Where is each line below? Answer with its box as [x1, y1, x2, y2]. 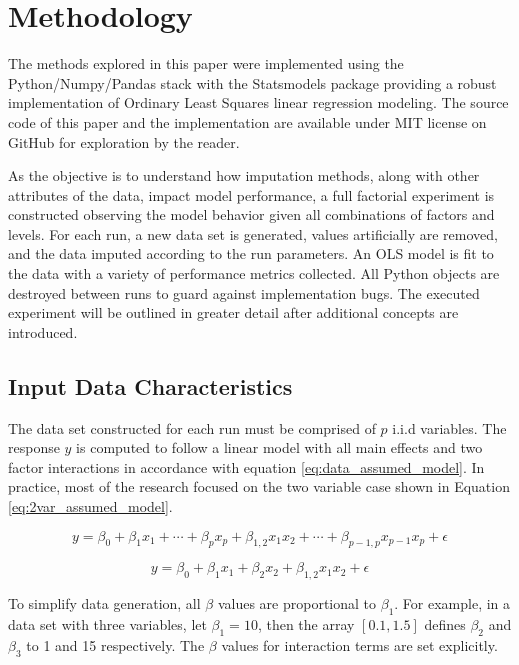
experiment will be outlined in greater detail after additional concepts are [8, 302, 459, 323]
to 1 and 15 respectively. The [26, 634, 205, 655]
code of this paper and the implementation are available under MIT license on [8, 111, 487, 132]
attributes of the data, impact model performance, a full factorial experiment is [8, 184, 495, 205]
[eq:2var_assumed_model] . [8, 496, 173, 517]
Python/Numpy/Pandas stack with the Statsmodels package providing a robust [8, 72, 497, 93]
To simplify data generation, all [8, 593, 201, 614]
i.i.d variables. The [392, 417, 507, 438]
